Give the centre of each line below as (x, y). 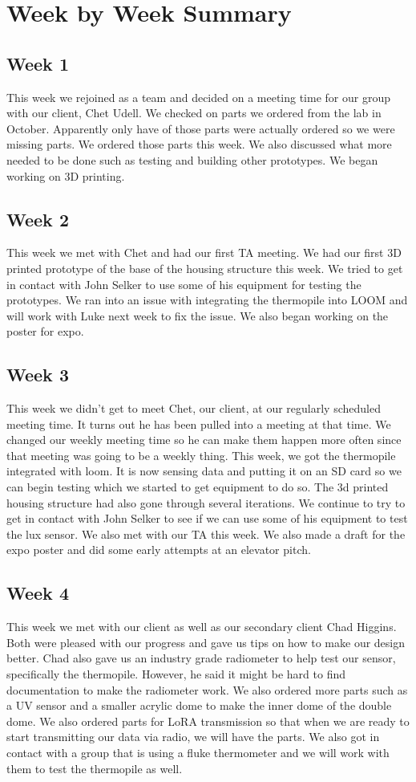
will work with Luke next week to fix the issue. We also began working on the (198, 315)
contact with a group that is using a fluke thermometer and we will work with (198, 752)
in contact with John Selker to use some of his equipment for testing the (184, 284)
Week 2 (38, 219)
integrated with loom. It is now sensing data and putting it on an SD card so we (204, 471)
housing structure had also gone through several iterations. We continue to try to (206, 502)
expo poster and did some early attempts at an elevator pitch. (159, 550)
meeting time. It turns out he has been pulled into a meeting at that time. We (199, 424)
